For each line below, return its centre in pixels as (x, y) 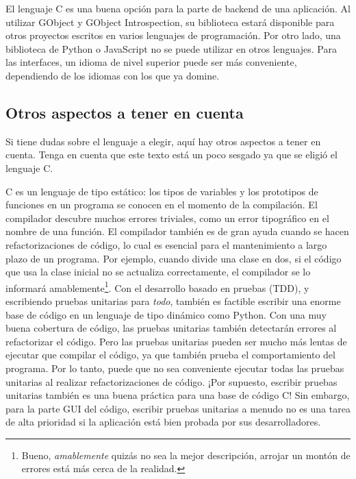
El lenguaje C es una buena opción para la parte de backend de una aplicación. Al (178, 8)
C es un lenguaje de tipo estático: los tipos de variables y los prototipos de (162, 191)
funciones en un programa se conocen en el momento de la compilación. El (162, 205)
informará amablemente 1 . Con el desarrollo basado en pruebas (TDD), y (157, 286)
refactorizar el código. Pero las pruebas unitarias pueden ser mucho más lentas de (176, 341)
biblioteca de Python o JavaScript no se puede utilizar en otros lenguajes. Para (171, 48)
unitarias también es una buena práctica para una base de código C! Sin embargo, (178, 395)
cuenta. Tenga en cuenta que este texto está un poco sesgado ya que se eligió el (171, 155)
